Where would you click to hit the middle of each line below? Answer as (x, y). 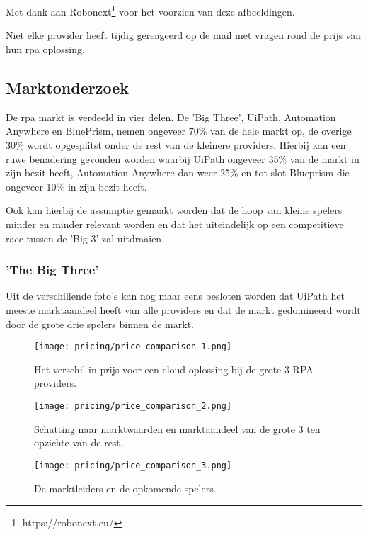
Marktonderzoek (67, 88)
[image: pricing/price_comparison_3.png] (133, 465)
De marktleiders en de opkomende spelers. (125, 488)
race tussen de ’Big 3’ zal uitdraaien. (85, 238)
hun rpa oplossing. (45, 49)
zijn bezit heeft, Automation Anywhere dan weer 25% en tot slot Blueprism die (178, 173)
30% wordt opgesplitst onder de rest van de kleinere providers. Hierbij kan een (176, 145)
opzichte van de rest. (79, 443)
